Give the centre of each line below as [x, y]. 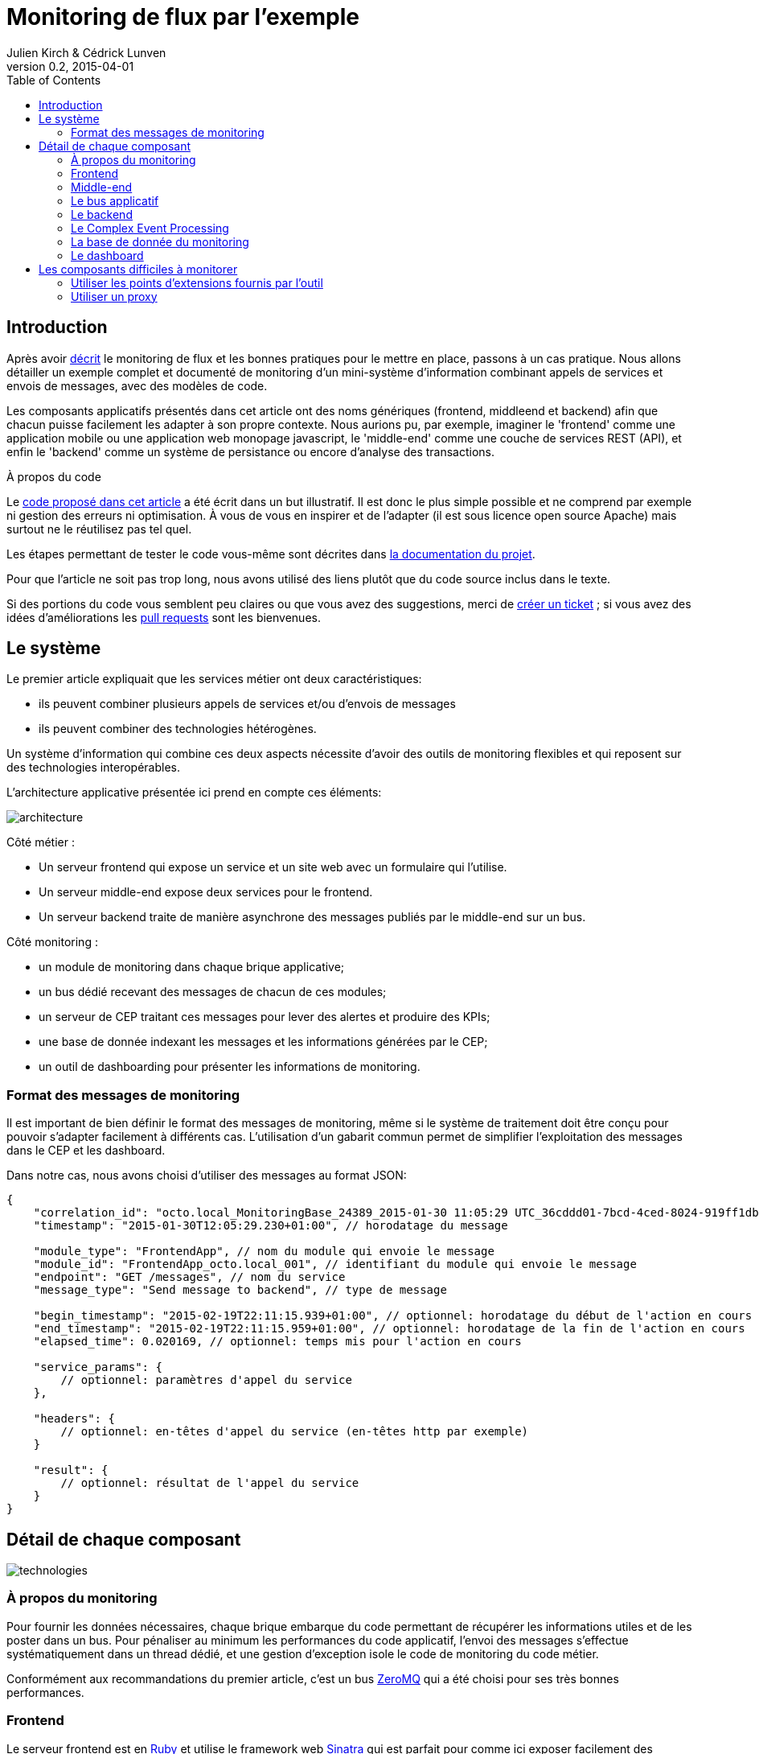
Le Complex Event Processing [150, 228]
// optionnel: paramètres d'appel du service [206, 1380]
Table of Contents [54, 80]
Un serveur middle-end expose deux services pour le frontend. [206, 892]
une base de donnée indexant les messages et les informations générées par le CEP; [263, 1042]
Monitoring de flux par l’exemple [183, 17]
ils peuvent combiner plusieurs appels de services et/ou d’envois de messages [247, 704]
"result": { [71, 1470]
